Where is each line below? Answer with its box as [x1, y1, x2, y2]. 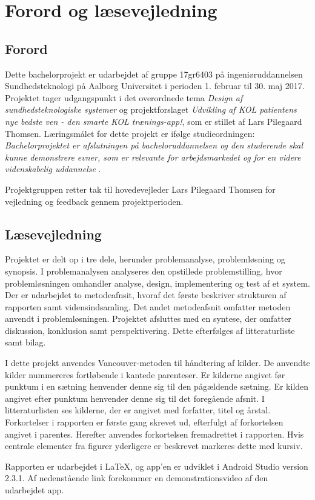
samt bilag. [5, 336, 46, 348]
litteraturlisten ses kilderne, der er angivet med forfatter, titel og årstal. [5, 404, 271, 416]
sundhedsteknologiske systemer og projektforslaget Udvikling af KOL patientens [5, 103, 297, 116]
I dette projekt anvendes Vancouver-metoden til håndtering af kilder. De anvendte [5, 356, 310, 369]
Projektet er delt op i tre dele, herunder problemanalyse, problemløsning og [5, 253, 285, 265]
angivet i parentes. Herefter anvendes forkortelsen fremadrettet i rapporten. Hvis [5, 427, 304, 440]
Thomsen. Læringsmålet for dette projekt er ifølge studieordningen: [5, 127, 255, 139]
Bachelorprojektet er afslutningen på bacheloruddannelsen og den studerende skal [5, 139, 303, 152]
